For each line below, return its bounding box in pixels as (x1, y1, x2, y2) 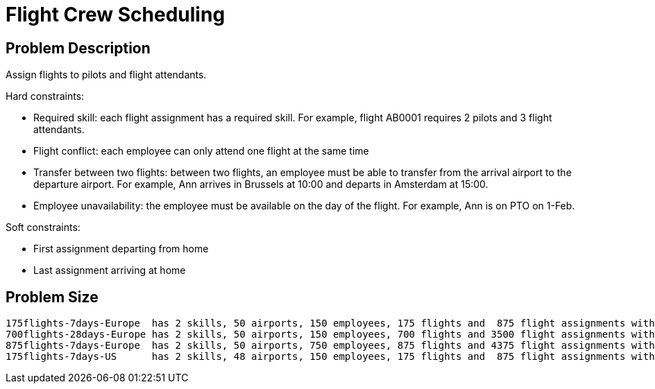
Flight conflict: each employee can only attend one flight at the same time (33, 145, 369, 157)
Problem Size (6, 288, 99, 306)
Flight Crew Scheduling (6, 3, 226, 26)
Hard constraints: (6, 90, 85, 103)
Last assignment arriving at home (33, 264, 186, 277)
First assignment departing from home (33, 243, 209, 255)
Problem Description (6, 39, 151, 57)
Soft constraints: (6, 221, 80, 234)
